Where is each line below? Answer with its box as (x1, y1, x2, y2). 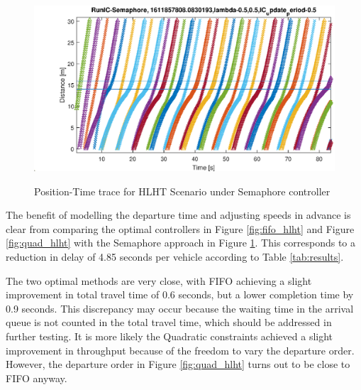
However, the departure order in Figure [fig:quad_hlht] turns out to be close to (6, 357, 350, 372)
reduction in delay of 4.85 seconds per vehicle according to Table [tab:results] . (6, 249, 344, 264)
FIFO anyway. (6, 370, 67, 385)
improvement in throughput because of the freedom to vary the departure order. (6, 342, 355, 357)
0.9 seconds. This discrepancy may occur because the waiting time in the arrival (6, 300, 354, 315)
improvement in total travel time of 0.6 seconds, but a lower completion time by (6, 287, 354, 302)
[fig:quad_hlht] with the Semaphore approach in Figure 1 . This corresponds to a (6, 235, 356, 250)
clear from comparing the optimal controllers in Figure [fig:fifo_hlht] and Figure (6, 221, 355, 236)
